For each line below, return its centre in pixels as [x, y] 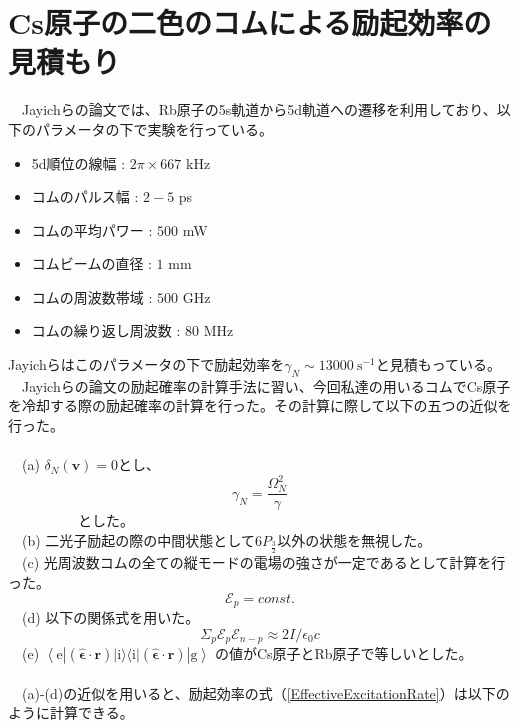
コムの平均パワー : [92, 229]
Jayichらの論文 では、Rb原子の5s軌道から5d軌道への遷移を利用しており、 [259, 109]
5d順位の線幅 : [78, 162]
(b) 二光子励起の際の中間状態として [138, 539]
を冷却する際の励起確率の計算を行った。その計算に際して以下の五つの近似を [260, 405]
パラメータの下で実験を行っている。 [154, 128]
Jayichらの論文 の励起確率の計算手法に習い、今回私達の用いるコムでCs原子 [266, 385]
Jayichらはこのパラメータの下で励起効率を [146, 364]
